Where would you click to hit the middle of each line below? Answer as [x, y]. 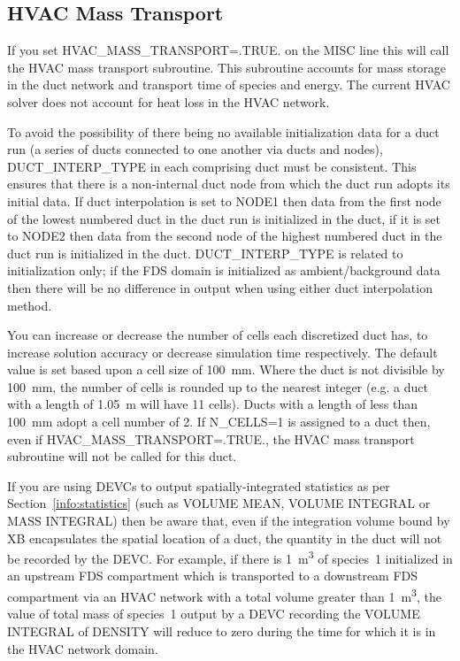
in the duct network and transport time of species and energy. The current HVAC [229, 85]
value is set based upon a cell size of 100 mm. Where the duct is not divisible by [226, 369]
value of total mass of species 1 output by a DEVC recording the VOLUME [214, 614]
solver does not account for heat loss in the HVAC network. [169, 101]
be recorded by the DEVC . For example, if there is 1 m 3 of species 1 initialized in [230, 557]
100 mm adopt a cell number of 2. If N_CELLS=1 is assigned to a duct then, [219, 422]
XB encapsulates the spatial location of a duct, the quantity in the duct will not [225, 538]
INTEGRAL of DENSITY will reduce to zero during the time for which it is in [222, 630]
